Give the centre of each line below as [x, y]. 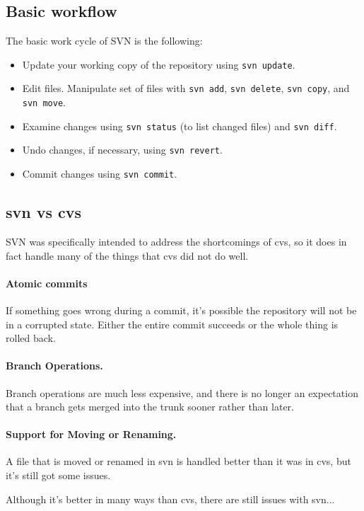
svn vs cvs [44, 212]
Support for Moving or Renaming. [91, 434]
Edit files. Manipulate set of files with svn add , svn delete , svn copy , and [186, 88]
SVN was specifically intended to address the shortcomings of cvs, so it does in [176, 241]
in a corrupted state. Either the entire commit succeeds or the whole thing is [172, 324]
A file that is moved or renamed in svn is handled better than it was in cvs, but [178, 461]
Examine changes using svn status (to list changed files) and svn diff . [180, 126]
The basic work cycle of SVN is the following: [104, 41]
